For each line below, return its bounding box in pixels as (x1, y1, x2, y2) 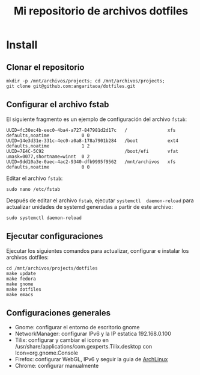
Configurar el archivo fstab (6, 99, 109, 110)
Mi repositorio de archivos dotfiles (13, 4, 189, 18)
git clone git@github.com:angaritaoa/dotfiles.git (6, 83, 136, 89)
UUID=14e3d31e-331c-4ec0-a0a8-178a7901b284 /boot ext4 (6, 137, 179, 144)
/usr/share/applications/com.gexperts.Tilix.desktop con (14, 343, 153, 350)
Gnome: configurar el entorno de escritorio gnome (14, 324, 140, 331)
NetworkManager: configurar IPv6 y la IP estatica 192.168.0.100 (14, 330, 171, 338)
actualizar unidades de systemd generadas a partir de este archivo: (6, 203, 173, 210)
